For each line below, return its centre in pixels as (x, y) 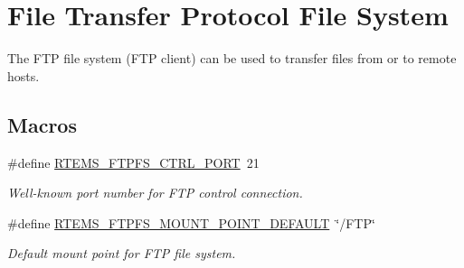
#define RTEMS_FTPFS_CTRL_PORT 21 (133, 162)
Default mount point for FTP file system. (122, 253)
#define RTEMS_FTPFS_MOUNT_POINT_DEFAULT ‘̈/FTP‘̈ (191, 222)
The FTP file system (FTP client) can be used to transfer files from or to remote (232, 58)
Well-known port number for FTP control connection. (155, 193)
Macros (42, 124)
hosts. (24, 75)
